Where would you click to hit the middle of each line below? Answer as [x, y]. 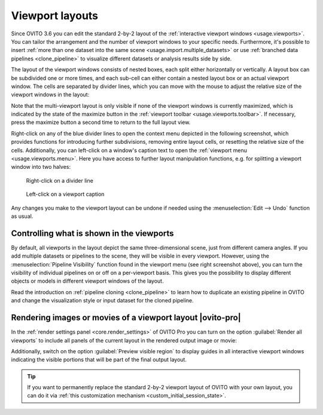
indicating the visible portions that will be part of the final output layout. [99, 360]
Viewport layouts [55, 16]
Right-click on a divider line [60, 180]
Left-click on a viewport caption [65, 194]
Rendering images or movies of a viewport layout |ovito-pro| [126, 318]
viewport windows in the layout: [50, 95]
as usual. [22, 216]
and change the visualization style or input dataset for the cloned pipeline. [102, 301]
